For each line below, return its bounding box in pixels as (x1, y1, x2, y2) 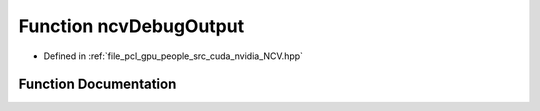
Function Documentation (18, 76, 177, 93)
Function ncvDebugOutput (18, 15, 245, 37)
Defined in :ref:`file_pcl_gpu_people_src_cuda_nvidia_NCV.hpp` (43, 50, 304, 62)
